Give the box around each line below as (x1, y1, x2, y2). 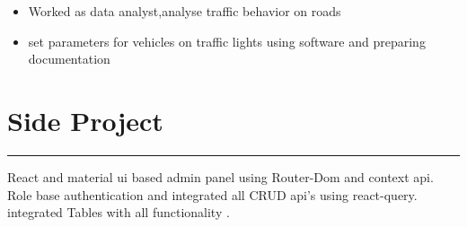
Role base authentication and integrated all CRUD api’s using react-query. (7, 185, 418, 204)
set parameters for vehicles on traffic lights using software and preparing (28, 31, 426, 50)
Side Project (7, 101, 163, 138)
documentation (28, 49, 110, 68)
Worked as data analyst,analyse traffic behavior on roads (28, 2, 341, 20)
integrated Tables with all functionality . (7, 203, 230, 222)
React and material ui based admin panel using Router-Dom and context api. (7, 167, 434, 186)
